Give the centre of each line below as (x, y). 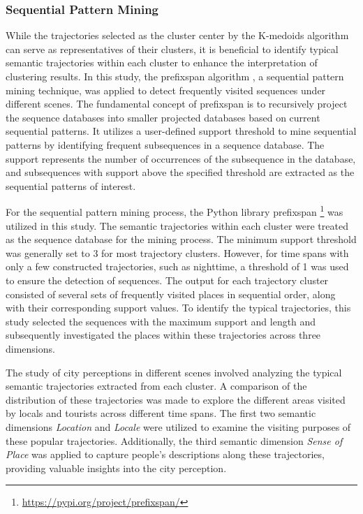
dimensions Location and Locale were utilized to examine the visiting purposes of (178, 426)
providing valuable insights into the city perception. (116, 468)
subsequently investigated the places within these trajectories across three (163, 335)
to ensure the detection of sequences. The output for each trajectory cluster (167, 280)
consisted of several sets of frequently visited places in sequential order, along (171, 294)
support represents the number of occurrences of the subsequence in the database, (181, 158)
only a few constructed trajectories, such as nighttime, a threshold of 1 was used (177, 266)
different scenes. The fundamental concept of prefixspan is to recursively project (177, 104)
